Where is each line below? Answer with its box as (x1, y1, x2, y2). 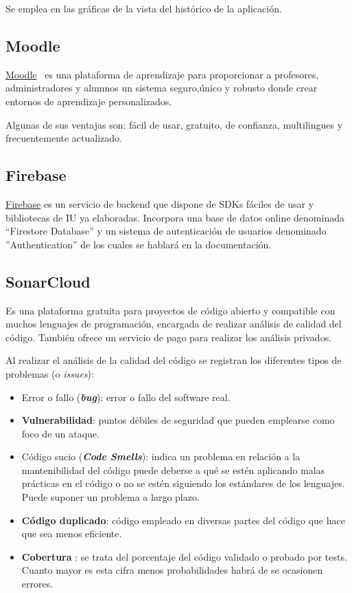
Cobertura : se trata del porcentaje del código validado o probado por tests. (21, 549, 347, 563)
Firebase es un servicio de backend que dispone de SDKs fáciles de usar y (5, 196, 314, 211)
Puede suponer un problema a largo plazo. (21, 490, 200, 504)
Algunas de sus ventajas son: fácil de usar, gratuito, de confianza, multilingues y (5, 117, 343, 131)
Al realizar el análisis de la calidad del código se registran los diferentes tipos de (5, 353, 342, 367)
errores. (21, 576, 54, 591)
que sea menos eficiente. (21, 526, 122, 541)
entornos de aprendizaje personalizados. (5, 94, 172, 108)
